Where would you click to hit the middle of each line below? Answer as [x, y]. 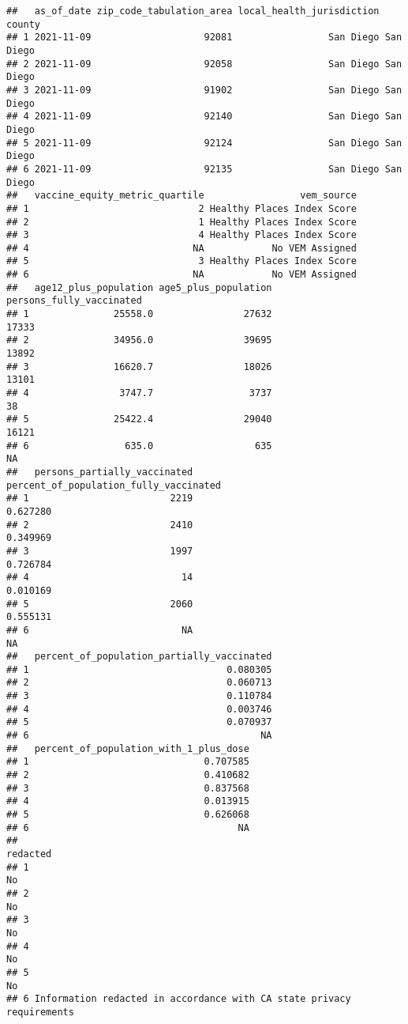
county [23, 24]
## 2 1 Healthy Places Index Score [182, 222]
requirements [40, 1012]
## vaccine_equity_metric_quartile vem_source [182, 196]
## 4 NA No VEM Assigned [182, 248]
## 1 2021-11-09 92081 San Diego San [204, 38]
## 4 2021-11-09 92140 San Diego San [204, 117]
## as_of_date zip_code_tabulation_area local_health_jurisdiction [193, 11]
